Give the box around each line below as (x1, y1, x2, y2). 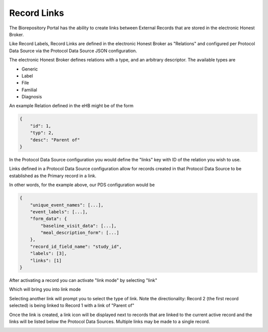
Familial (21, 87, 37, 93)
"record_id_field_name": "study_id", (30, 244, 122, 249)
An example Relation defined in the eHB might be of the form (9, 103, 134, 109)
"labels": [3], (30, 251, 67, 257)
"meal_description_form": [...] (40, 230, 119, 236)
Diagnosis (21, 94, 42, 100)
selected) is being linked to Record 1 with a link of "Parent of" (9, 303, 134, 309)
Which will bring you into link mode (9, 286, 81, 292)
